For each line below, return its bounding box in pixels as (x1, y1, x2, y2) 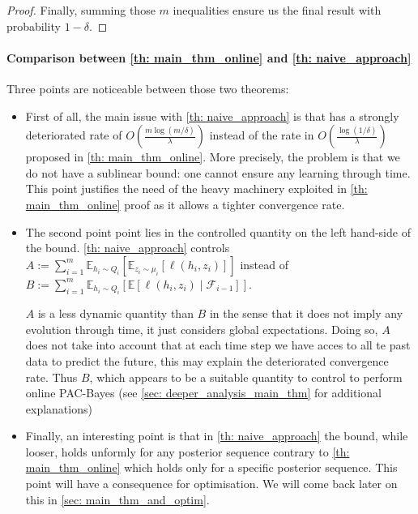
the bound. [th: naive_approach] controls (25, 239, 230, 256)
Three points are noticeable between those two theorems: (6, 79, 289, 96)
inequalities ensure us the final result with (173, 2, 382, 18)
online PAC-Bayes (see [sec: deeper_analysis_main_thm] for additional (25, 384, 382, 401)
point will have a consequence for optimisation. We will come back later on (25, 475, 398, 492)
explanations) (25, 400, 92, 417)
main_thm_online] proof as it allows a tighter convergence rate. (25, 195, 345, 212)
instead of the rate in (209, 126, 314, 143)
